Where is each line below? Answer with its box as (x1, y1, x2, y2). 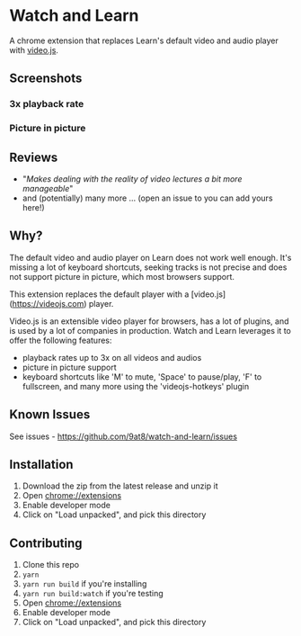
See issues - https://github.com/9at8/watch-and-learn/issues (9, 431, 238, 442)
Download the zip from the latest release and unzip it (22, 480, 218, 491)
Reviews (9, 149, 58, 165)
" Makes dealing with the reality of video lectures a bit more (22, 173, 243, 184)
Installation (9, 457, 74, 472)
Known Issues (9, 407, 91, 423)
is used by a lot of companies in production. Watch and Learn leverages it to (9, 325, 292, 336)
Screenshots (9, 71, 83, 86)
